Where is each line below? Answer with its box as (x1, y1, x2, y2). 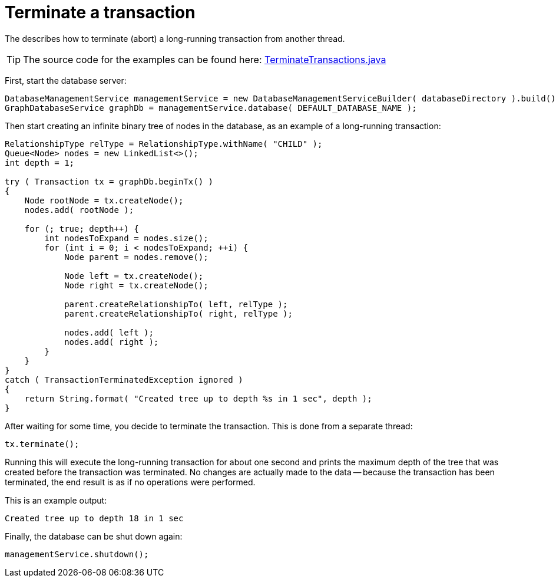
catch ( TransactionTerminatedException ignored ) (5, 374, 243, 384)
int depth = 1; (5, 157, 75, 167)
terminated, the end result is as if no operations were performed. (5, 476, 256, 487)
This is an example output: (5, 495, 107, 505)
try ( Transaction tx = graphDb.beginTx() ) (5, 176, 214, 186)
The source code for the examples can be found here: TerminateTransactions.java (23, 53, 386, 65)
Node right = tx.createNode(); (64, 280, 208, 290)
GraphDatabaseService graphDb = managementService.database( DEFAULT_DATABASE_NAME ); (5, 103, 417, 113)
